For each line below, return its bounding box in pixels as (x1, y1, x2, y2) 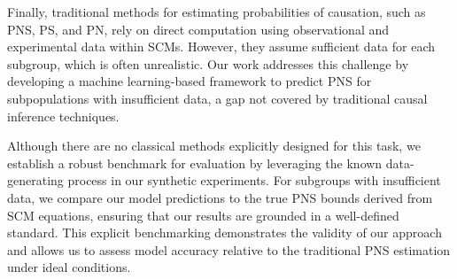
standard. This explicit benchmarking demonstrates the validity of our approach (7, 223, 442, 242)
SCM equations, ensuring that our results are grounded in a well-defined (7, 205, 399, 224)
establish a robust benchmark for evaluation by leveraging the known (7, 153, 383, 172)
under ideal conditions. (7, 258, 131, 276)
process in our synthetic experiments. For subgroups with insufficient (67, 171, 441, 190)
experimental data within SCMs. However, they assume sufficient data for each (7, 37, 435, 56)
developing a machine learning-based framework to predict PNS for (7, 72, 372, 90)
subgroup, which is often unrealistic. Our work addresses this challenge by (7, 54, 409, 73)
